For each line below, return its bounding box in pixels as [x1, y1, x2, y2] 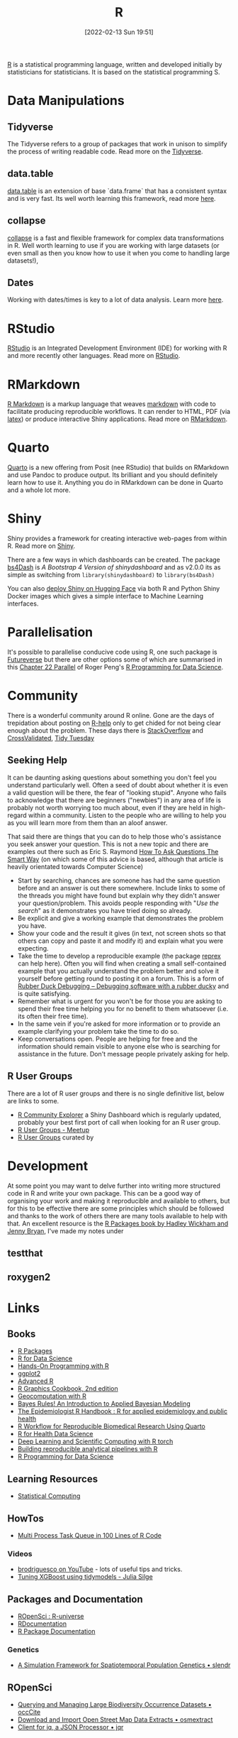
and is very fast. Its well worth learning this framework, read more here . [7, 194, 216, 202]
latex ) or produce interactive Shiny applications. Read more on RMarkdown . [7, 415, 228, 423]
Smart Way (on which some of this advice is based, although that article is [7, 855, 224, 863]
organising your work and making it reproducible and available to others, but [7, 1196, 230, 1205]
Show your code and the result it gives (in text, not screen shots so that [17, 929, 227, 937]
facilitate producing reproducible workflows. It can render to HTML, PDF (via [7, 408, 231, 416]
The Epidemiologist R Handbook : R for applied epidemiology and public [17, 1407, 228, 1416]
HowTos [7, 1512, 45, 1524]
